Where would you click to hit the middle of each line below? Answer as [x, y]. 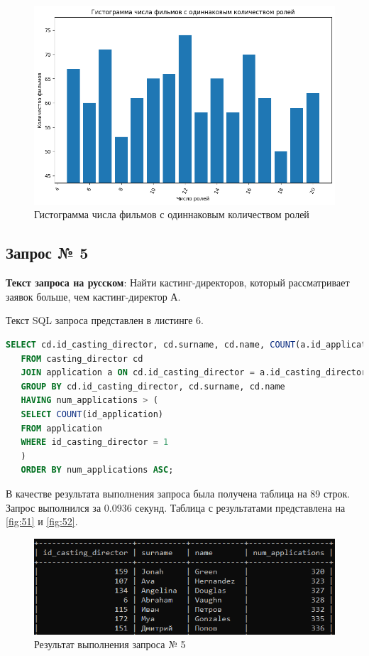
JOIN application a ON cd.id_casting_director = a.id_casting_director [194, 373]
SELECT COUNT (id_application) [92, 414]
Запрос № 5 [47, 253]
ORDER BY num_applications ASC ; [97, 470]
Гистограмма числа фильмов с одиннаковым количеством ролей [172, 214]
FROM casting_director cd [82, 359]
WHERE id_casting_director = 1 [95, 442]
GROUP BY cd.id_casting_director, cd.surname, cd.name [153, 386]
